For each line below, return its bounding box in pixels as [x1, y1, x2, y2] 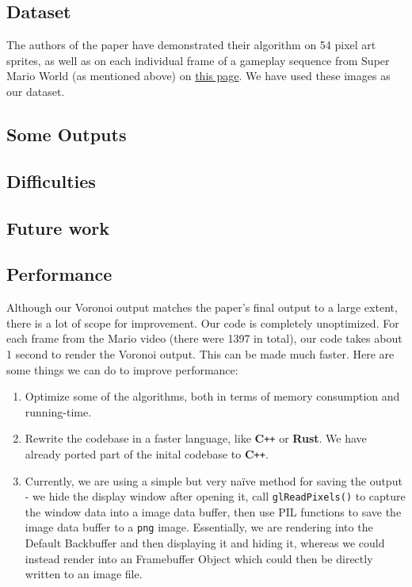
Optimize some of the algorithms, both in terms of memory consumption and [25, 388, 400, 405]
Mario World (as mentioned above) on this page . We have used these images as [6, 67, 391, 84]
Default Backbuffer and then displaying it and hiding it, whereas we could [25, 535, 385, 551]
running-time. [25, 403, 92, 420]
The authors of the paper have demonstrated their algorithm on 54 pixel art [6, 36, 376, 53]
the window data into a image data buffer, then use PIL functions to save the [25, 503, 402, 520]
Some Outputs [6, 121, 127, 146]
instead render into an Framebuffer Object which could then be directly [25, 550, 373, 566]
